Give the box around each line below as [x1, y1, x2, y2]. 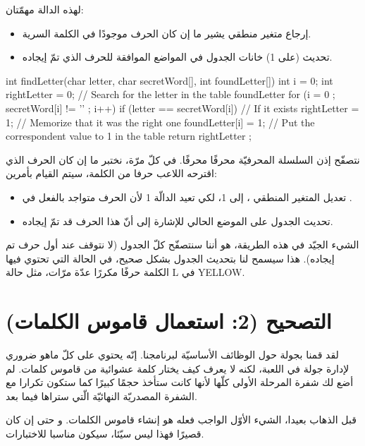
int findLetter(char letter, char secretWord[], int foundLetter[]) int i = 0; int [6, 73, 333, 88]
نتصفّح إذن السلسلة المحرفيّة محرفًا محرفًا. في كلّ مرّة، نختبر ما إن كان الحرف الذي [6, 152, 360, 167]
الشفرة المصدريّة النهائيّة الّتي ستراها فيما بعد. [6, 388, 197, 403]
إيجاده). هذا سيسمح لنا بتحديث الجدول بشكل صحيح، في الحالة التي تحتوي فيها [6, 251, 335, 265]
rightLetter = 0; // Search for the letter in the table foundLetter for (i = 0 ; [6, 87, 335, 102]
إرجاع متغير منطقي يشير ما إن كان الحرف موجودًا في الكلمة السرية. [22, 25, 311, 40]
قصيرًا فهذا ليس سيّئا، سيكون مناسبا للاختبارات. [6, 426, 204, 440]
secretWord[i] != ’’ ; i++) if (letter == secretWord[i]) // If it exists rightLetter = [6, 100, 359, 115]
